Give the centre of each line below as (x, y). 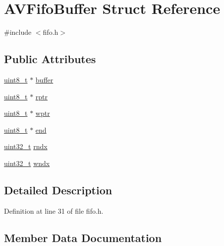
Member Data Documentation (83, 237)
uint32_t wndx (27, 163)
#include (18, 32)
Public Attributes (50, 59)
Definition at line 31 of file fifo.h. (54, 210)
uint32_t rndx (26, 146)
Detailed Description (58, 190)
